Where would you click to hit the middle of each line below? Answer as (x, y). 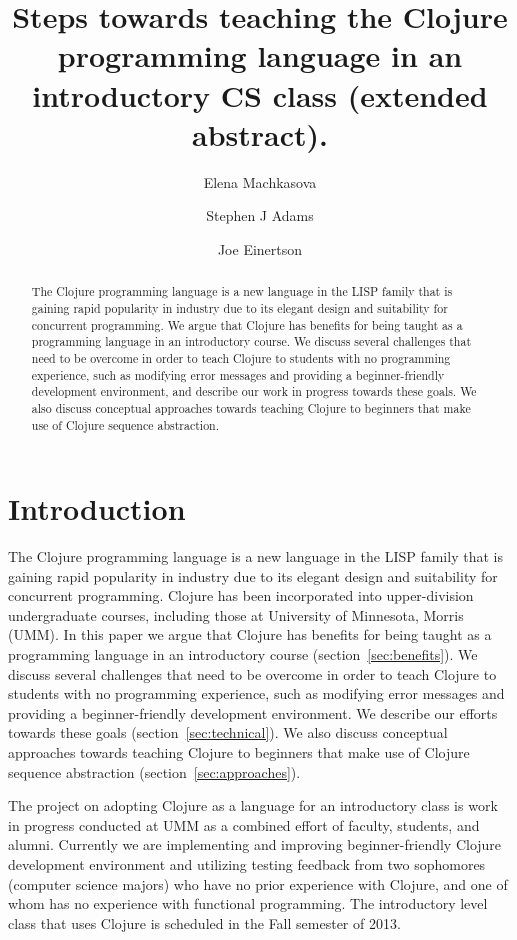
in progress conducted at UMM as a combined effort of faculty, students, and (244, 824)
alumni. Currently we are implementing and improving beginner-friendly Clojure (255, 844)
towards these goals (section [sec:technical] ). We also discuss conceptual (228, 732)
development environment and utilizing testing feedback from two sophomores (247, 864)
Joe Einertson (260, 248)
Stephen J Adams (260, 215)
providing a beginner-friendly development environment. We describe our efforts (253, 712)
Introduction (97, 508)
